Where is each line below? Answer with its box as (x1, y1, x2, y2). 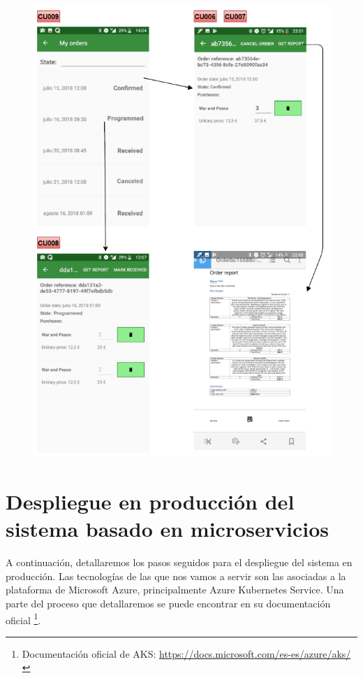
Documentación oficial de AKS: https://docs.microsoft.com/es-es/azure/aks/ (22, 646, 351, 661)
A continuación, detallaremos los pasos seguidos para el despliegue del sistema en (6, 555, 353, 570)
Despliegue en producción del (6, 487, 295, 516)
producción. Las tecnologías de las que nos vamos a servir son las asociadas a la (6, 568, 346, 583)
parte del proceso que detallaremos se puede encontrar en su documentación (6, 596, 331, 611)
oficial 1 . (6, 610, 41, 627)
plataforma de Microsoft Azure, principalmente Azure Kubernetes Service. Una (6, 582, 344, 597)
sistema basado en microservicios (6, 514, 329, 543)
